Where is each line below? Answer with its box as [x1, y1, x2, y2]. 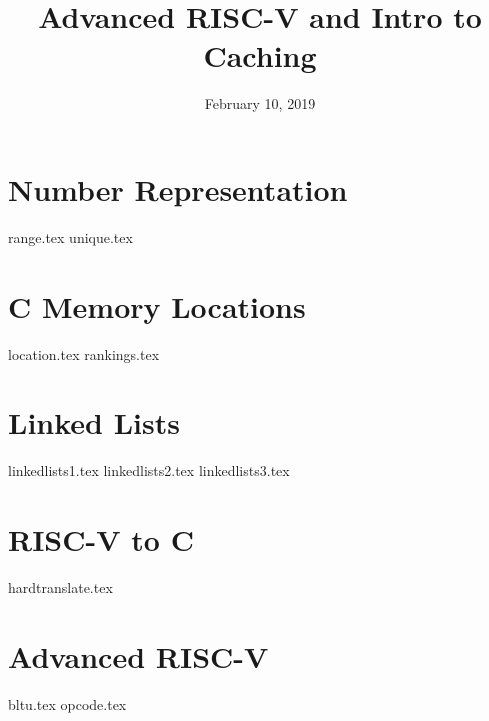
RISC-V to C [8, 519, 194, 560]
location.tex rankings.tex [8, 343, 160, 364]
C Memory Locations [8, 285, 306, 326]
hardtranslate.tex [8, 577, 113, 597]
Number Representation [8, 168, 348, 209]
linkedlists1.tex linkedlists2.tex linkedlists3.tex [8, 460, 290, 481]
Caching [203, 35, 317, 76]
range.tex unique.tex [8, 226, 133, 247]
